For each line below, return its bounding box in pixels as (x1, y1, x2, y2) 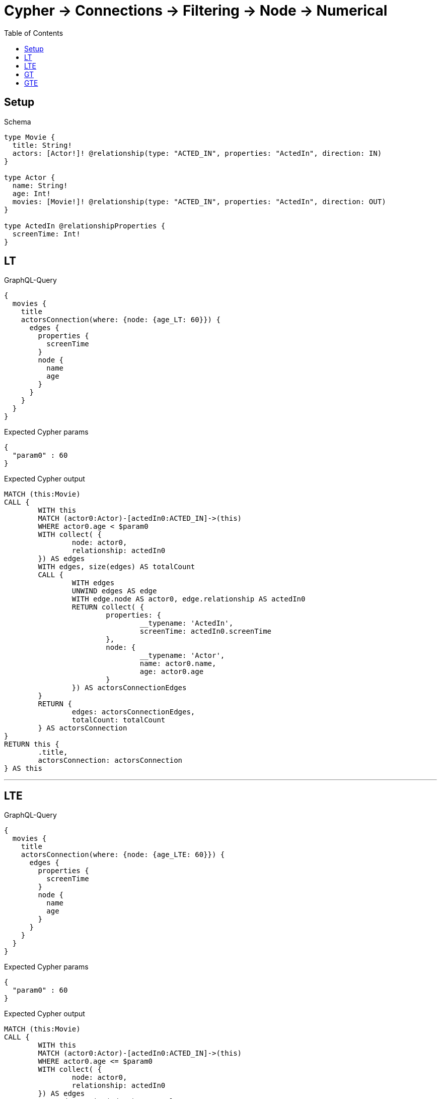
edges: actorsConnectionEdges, (71, 708, 195, 716)
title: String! (12, 141, 72, 149)
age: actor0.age (139, 667, 204, 676)
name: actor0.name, (139, 659, 216, 668)
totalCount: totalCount (71, 716, 166, 724)
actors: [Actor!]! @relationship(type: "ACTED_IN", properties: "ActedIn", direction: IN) (12, 149, 382, 157)
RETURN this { (4, 740, 59, 749)
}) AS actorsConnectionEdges (71, 684, 187, 692)
